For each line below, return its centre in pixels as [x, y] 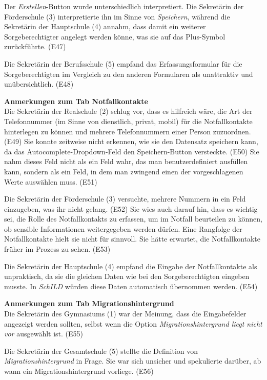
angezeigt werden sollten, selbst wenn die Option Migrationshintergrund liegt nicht [133, 323]
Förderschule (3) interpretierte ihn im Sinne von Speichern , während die [117, 16]
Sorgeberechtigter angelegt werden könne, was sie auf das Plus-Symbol [115, 36]
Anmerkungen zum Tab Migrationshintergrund [89, 303]
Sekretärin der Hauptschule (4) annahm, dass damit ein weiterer [105, 26]
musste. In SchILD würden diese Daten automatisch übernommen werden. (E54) [131, 286]
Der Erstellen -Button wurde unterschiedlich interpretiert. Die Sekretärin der [124, 6]
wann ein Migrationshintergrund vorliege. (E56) [79, 371]
